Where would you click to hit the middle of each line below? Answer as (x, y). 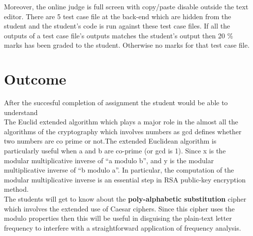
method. (16, 189)
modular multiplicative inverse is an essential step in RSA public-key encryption (125, 179)
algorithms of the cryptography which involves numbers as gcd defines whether (123, 131)
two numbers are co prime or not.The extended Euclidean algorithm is (110, 141)
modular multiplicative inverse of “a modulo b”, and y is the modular (109, 160)
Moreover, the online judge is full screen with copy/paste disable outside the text (126, 6)
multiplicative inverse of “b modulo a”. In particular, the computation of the (119, 170)
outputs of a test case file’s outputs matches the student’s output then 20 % (119, 35)
